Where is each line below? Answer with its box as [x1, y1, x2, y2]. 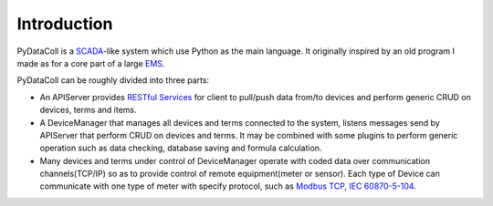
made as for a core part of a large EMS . [16, 57, 165, 68]
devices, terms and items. [39, 105, 137, 116]
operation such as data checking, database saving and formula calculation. [39, 142, 322, 154]
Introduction [16, 14, 113, 34]
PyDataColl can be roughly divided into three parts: [16, 75, 210, 86]
